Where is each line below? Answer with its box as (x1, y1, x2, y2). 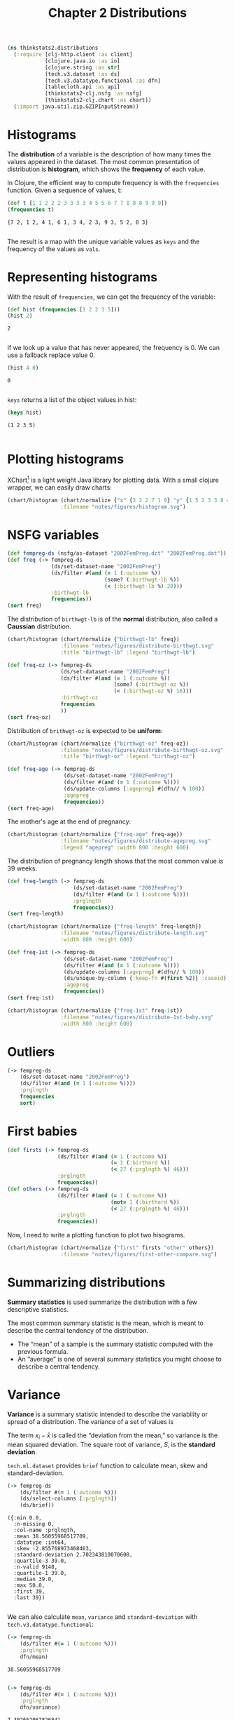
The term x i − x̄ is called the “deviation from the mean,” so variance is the (7, 1431, 218, 1441)
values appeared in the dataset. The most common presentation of (7, 157, 200, 166)
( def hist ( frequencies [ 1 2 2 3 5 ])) (7, 306, 120, 313)
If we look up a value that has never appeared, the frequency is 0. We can (7, 344, 220, 352)
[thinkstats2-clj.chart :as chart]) (44, 97, 152, 104)
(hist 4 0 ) (7, 365, 39, 372)
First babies (7, 1123, 78, 1139)
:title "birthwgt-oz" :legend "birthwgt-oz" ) (60, 753, 196, 760)
